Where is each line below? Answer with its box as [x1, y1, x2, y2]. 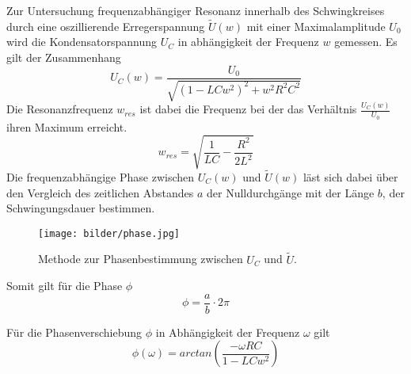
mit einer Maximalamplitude [246, 17, 386, 34]
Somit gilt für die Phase [6, 277, 123, 294]
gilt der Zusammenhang [6, 49, 121, 65]
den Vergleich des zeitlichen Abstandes [6, 184, 194, 200]
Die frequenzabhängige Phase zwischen [6, 168, 195, 185]
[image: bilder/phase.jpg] [38, 227, 180, 239]
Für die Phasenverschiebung [6, 323, 143, 340]
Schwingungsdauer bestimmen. [6, 200, 155, 216]
